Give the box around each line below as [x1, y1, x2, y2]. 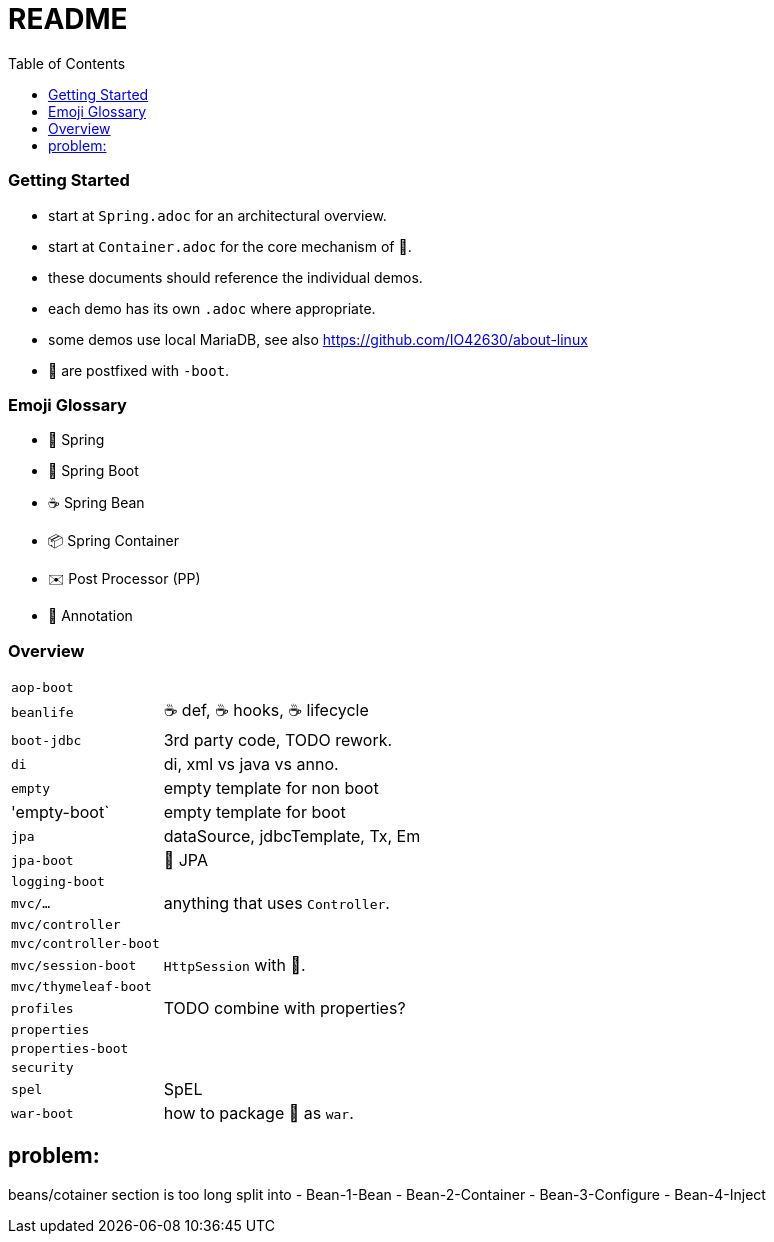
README [8, 2, 128, 36]
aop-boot [11, 680, 74, 695]
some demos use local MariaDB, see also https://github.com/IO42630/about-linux [48, 330, 588, 348]
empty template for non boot [163, 778, 379, 798]
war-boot [11, 1105, 74, 1121]
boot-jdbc [11, 732, 82, 748]
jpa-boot [11, 852, 74, 868]
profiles [11, 1000, 74, 1016]
